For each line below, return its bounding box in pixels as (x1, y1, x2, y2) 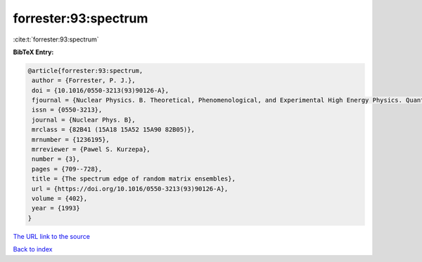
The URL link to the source (13, 232, 91, 240)
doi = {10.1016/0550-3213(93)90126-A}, (32, 86, 169, 94)
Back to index (13, 245, 53, 254)
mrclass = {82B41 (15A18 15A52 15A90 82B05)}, (32, 126, 195, 133)
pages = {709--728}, (32, 165, 103, 173)
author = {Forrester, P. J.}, (32, 77, 136, 84)
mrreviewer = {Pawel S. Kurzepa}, (32, 145, 151, 154)
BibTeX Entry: (13, 48, 54, 56)
